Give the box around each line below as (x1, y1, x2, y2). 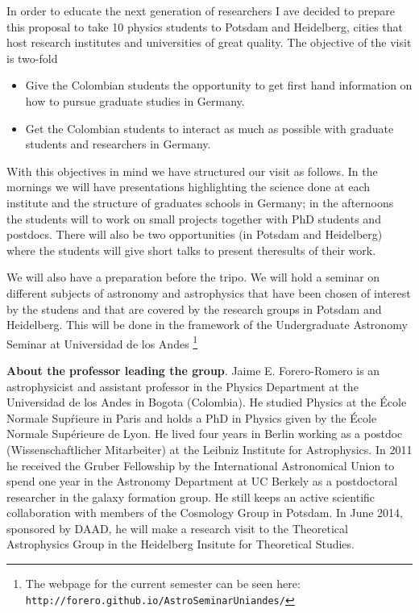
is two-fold (6, 49, 58, 66)
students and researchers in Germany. (25, 136, 211, 152)
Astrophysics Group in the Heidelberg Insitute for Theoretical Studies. (6, 536, 355, 553)
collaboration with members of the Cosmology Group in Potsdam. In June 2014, (6, 504, 404, 521)
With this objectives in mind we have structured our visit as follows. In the (6, 162, 378, 179)
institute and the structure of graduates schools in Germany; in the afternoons (6, 194, 394, 211)
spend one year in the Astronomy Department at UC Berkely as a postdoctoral (6, 473, 398, 490)
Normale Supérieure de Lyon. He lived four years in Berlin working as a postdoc (6, 425, 403, 442)
